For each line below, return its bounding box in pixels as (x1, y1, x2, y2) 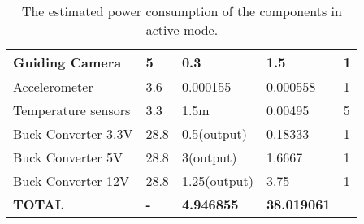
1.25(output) (181, 171, 253, 190)
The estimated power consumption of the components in (21, 2, 342, 20)
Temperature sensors (13, 101, 131, 119)
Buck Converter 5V (13, 148, 123, 166)
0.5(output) (181, 124, 247, 143)
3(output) (181, 148, 237, 166)
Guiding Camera (13, 53, 122, 71)
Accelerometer (13, 77, 93, 96)
